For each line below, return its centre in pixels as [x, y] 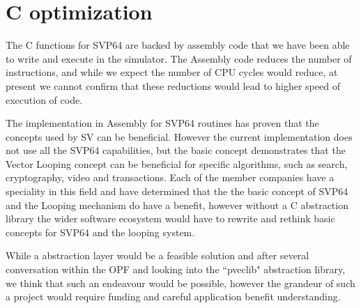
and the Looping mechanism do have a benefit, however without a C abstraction [177, 205]
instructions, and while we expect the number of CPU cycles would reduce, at [172, 72]
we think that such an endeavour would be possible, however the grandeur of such [180, 283]
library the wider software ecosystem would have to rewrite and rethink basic [170, 218]
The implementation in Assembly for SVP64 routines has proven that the [162, 123]
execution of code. [44, 99]
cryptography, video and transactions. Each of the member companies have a [170, 177]
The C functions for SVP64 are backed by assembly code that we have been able [178, 45]
